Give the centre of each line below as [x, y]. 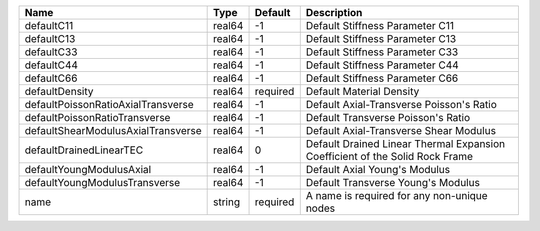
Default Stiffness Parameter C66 [382, 78]
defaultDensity [59, 91]
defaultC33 [51, 52]
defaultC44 [51, 65]
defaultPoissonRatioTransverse [97, 117]
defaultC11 [49, 25]
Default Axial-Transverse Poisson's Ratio [401, 104]
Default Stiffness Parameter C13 [381, 38]
